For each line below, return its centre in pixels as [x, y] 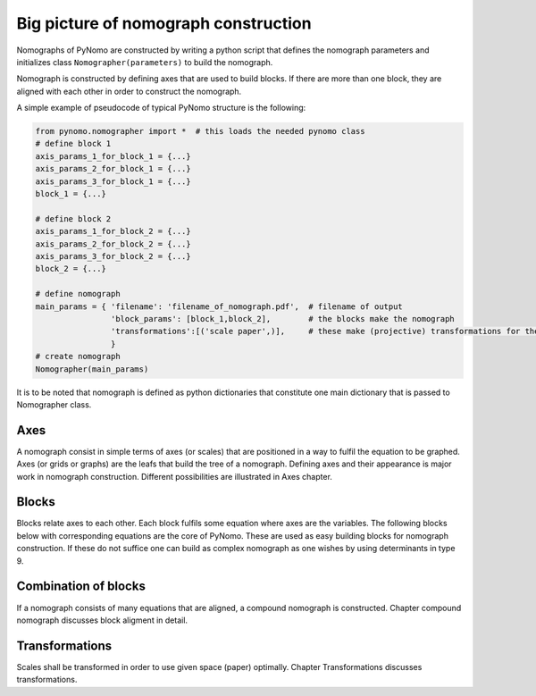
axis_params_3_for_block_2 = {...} [113, 256]
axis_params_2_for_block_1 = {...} [113, 169]
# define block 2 [73, 218]
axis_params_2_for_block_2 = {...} [113, 244]
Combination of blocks [81, 587]
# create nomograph [78, 356]
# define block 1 [73, 144]
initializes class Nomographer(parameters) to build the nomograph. [145, 62]
